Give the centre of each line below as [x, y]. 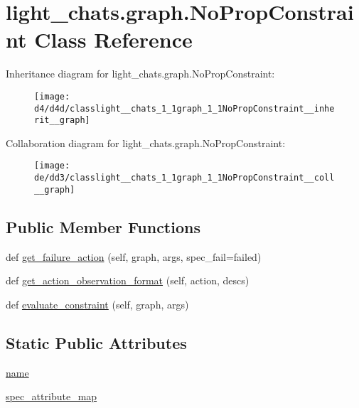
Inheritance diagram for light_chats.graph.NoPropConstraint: [140, 74]
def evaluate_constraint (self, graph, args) [97, 304]
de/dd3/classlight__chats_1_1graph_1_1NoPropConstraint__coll [184, 178]
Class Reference [113, 39]
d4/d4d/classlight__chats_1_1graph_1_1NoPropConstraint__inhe [184, 108]
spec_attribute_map [52, 396]
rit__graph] [62, 120]
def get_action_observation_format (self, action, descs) [128, 280]
